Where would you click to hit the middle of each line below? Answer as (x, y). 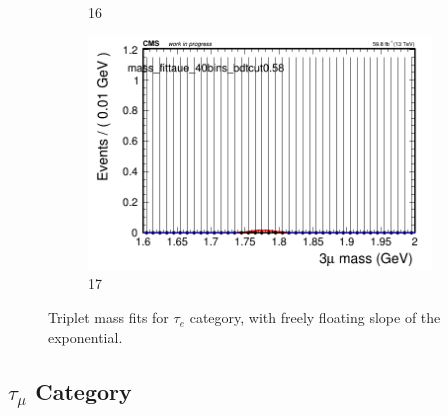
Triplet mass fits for (108, 317)
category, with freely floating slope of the (315, 317)
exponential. (85, 336)
